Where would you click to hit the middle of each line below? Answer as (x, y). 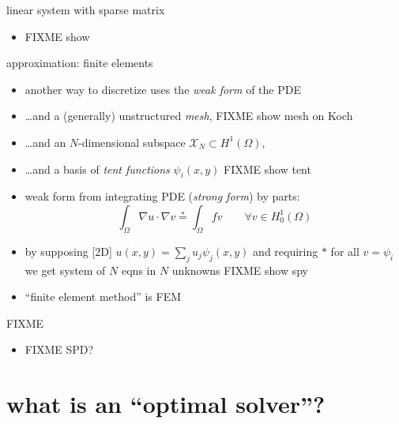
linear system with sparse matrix (86, 9)
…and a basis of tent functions (97, 169)
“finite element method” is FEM (103, 296)
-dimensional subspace (132, 142)
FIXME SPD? (59, 349)
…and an (45, 142)
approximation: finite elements (80, 63)
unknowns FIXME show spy (240, 270)
